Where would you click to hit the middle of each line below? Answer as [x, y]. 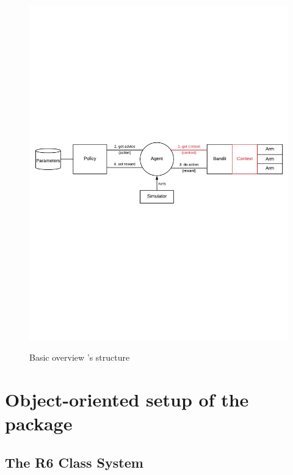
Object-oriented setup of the [127, 400]
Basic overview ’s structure [80, 357]
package [39, 423]
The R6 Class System [74, 462]
